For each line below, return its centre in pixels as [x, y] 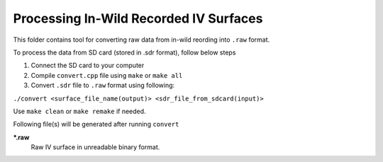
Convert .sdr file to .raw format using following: [103, 86]
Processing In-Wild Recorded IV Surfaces [138, 18]
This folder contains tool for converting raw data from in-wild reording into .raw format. [141, 40]
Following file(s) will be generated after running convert [96, 125]
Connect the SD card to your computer [88, 65]
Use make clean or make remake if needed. [79, 111]
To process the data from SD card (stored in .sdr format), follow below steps [124, 52]
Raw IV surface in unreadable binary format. [95, 147]
